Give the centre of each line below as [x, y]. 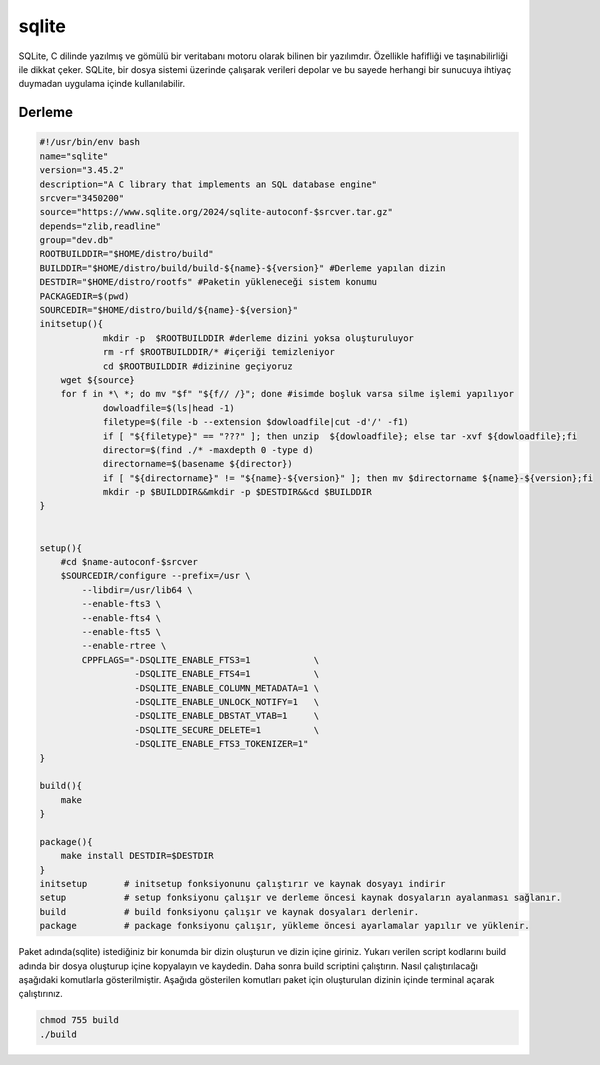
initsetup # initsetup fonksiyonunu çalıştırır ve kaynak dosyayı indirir [242, 884]
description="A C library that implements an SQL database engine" [208, 184]
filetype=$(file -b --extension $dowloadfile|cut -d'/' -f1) [255, 422]
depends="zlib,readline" [100, 226]
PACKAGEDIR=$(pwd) [84, 296]
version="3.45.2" [82, 170]
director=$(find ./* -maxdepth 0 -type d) [208, 449]
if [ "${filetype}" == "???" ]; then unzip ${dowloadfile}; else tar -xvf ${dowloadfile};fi [340, 436]
